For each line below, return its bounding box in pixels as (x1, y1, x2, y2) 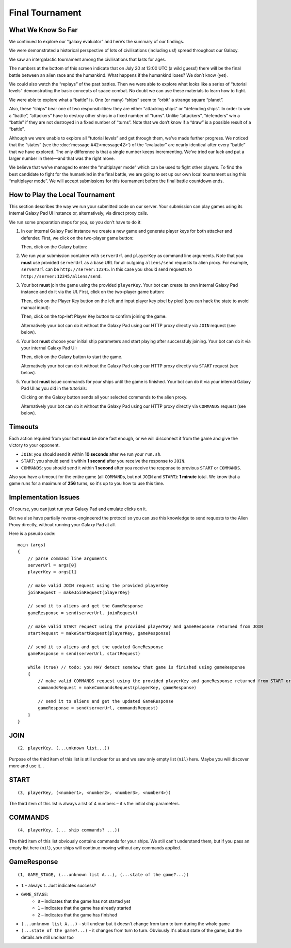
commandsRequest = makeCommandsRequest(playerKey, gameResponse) (38, 685, 197, 690)
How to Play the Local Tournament (9, 190, 115, 199)
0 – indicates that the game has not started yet (37, 898, 130, 904)
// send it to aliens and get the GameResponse (27, 603, 143, 609)
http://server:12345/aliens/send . (21, 273, 102, 279)
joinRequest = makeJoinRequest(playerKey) (27, 589, 130, 595)
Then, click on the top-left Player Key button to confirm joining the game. (21, 313, 167, 319)
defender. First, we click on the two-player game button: (21, 235, 133, 241)
